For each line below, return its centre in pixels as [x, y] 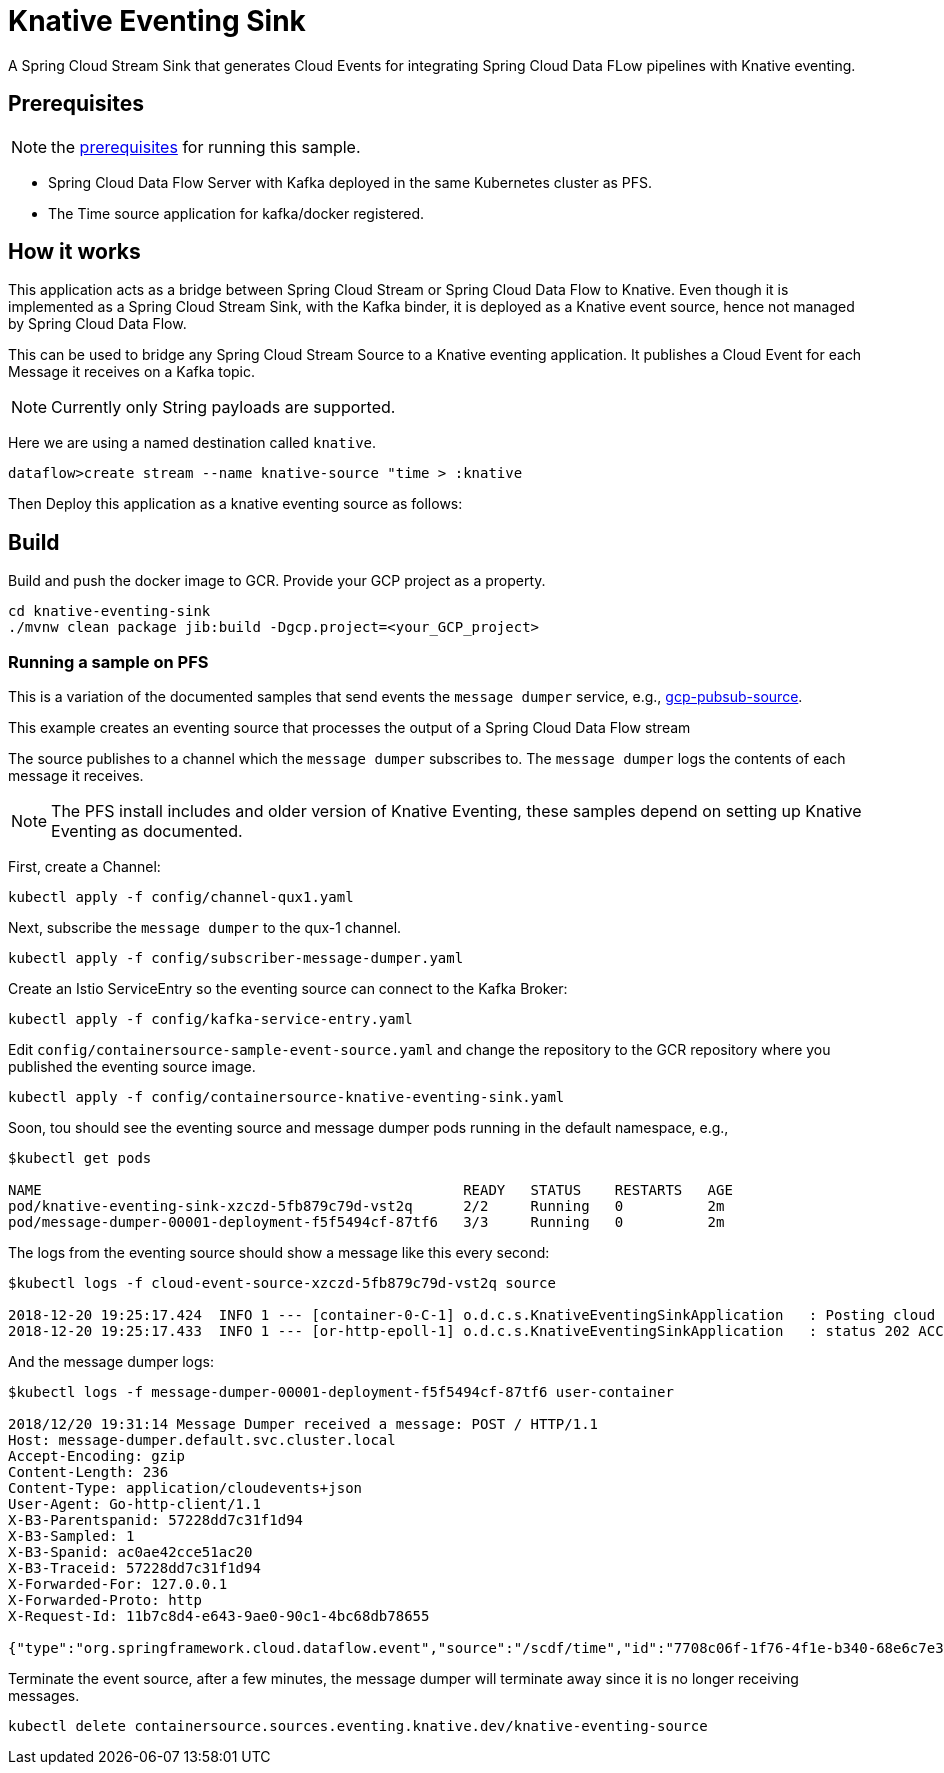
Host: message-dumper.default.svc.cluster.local [202, 1440]
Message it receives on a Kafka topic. [132, 372]
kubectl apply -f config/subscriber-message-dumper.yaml [236, 958]
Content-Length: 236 [88, 1472]
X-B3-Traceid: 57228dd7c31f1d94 [134, 1568]
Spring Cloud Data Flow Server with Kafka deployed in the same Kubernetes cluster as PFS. [350, 182]
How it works [74, 252]
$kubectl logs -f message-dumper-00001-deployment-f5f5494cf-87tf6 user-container [341, 1392]
